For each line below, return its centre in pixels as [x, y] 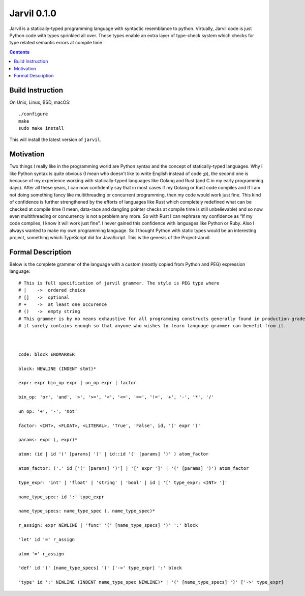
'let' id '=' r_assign [47, 539]
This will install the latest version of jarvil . [55, 139]
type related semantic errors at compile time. [56, 43]
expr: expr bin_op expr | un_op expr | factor [78, 383]
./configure [33, 114]
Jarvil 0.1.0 [33, 13]
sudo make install [41, 128]
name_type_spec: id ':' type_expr [61, 497]
